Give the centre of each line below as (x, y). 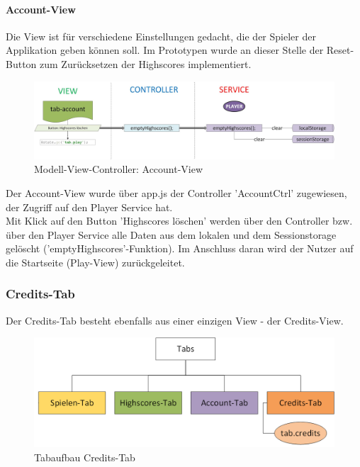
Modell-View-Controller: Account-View (119, 169)
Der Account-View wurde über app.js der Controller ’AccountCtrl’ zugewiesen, (176, 192)
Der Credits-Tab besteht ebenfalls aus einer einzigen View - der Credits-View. (175, 320)
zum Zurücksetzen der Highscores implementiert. (146, 63)
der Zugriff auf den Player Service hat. (89, 207)
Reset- (340, 50)
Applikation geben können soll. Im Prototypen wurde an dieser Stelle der (165, 50)
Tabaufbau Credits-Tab (85, 457)
